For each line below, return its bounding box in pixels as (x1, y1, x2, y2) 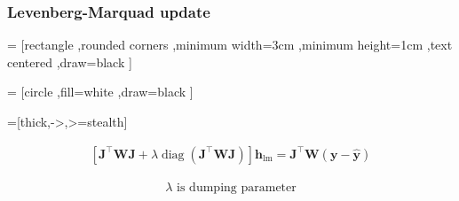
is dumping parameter (177, 181, 297, 194)
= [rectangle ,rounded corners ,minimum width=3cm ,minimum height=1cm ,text (7, 35, 453, 54)
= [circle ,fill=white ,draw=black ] (7, 82, 194, 101)
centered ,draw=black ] (7, 52, 132, 71)
